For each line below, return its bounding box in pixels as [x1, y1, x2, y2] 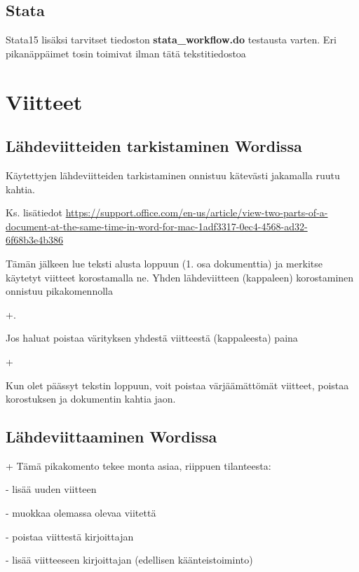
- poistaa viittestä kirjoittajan [6, 529, 134, 543]
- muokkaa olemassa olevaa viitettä [6, 505, 156, 520]
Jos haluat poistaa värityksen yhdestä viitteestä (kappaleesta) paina [6, 330, 298, 345]
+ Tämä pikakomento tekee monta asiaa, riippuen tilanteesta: [6, 458, 271, 473]
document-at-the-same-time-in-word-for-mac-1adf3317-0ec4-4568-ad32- [6, 218, 308, 233]
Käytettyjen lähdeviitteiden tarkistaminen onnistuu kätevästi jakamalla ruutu [6, 167, 340, 182]
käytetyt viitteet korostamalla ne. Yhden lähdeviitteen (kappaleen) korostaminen [6, 270, 354, 284]
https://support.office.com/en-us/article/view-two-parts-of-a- [65, 205, 328, 220]
